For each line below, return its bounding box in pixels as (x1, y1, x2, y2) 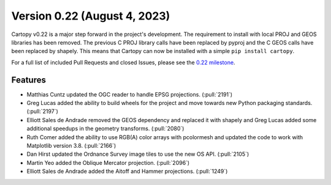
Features (11, 74, 46, 85)
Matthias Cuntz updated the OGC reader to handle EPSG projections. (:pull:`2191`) (26, 90, 233, 98)
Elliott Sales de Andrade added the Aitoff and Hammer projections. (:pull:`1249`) (26, 168, 228, 175)
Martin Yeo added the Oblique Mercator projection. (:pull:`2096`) (26, 159, 190, 166)
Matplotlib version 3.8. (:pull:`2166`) (26, 142, 116, 149)
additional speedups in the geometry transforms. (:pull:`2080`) (26, 125, 185, 132)
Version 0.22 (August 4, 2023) (11, 9, 170, 23)
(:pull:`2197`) (26, 107, 58, 115)
